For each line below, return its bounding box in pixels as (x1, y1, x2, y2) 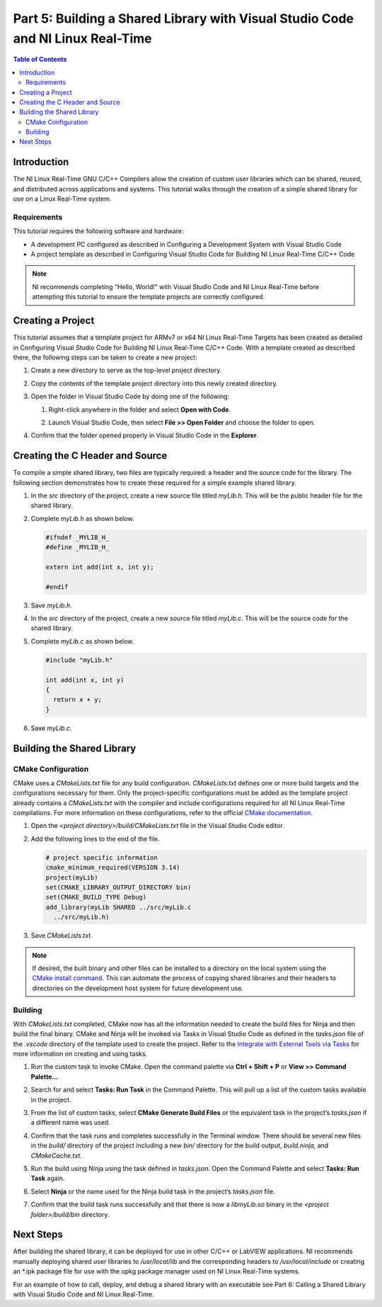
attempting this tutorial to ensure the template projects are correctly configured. (32, 293, 265, 301)
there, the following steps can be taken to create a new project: (13, 353, 197, 361)
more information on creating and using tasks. (13, 1050, 148, 1058)
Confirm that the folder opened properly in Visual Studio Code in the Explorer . (30, 431, 259, 439)
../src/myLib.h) (53, 913, 110, 921)
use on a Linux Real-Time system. (13, 195, 112, 203)
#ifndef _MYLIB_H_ (45, 533, 110, 542)
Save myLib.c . (30, 724, 72, 732)
